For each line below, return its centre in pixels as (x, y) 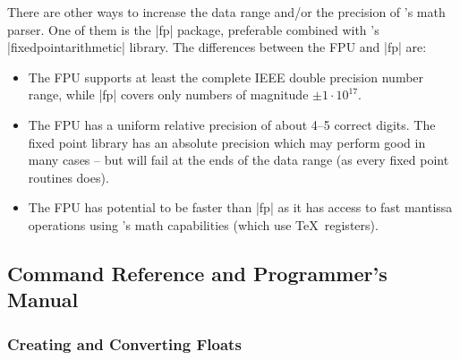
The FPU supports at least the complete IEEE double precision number (226, 77)
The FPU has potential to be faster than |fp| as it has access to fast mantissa (240, 207)
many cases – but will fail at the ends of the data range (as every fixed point (239, 160)
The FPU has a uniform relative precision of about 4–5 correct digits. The (232, 124)
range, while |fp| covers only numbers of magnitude (168, 94)
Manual (43, 300)
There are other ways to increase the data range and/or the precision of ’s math (226, 12)
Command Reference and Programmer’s (197, 273)
